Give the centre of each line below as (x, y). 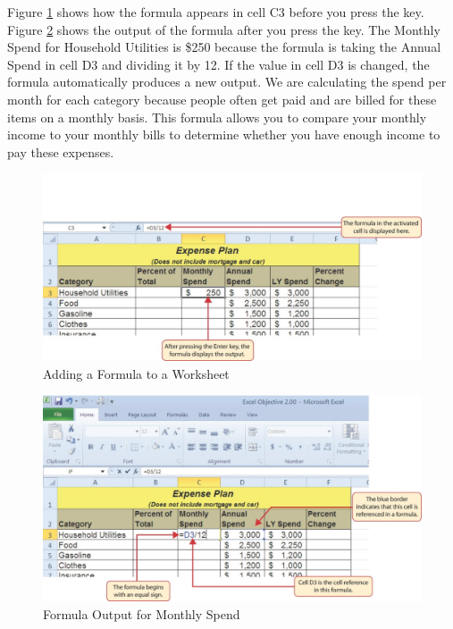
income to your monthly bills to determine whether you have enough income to (224, 134)
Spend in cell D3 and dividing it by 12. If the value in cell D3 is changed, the (218, 64)
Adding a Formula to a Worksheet (136, 373)
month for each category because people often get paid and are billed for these (222, 99)
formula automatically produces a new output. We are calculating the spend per (227, 82)
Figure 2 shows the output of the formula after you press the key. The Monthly (224, 29)
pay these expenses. (61, 151)
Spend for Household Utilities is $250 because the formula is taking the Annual (224, 47)
